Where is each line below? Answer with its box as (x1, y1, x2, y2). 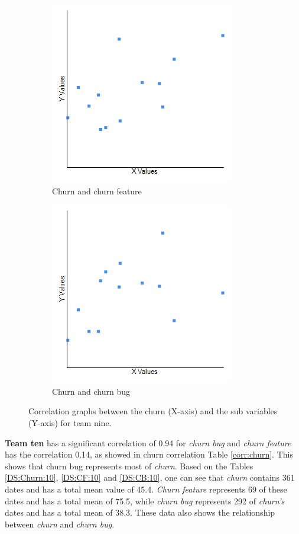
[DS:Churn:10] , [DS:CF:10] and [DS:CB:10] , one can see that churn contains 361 (5, 471, 295, 484)
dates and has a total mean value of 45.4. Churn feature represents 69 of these (5, 482, 287, 495)
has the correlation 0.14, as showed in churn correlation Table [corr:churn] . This (5, 448, 293, 461)
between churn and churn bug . (5, 517, 115, 530)
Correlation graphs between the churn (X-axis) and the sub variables (28, 405, 278, 417)
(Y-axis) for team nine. (28, 416, 112, 429)
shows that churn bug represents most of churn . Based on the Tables (5, 459, 253, 472)
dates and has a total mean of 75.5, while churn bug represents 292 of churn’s (5, 494, 285, 507)
